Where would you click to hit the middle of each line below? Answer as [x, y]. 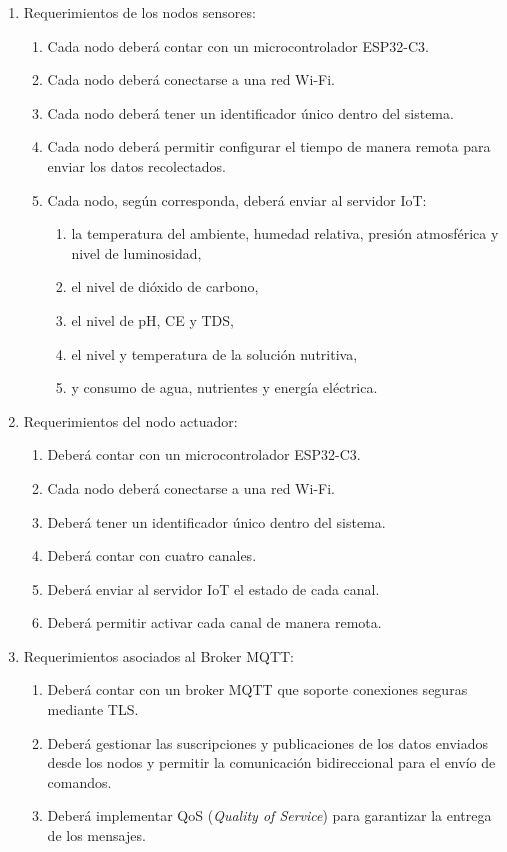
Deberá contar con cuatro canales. [152, 555]
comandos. [79, 781]
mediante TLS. [93, 709]
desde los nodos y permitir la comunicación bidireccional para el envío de [271, 762]
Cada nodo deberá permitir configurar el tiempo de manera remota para [269, 146]
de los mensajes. [96, 835]
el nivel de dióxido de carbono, [165, 286]
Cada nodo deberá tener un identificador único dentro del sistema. [250, 112]
